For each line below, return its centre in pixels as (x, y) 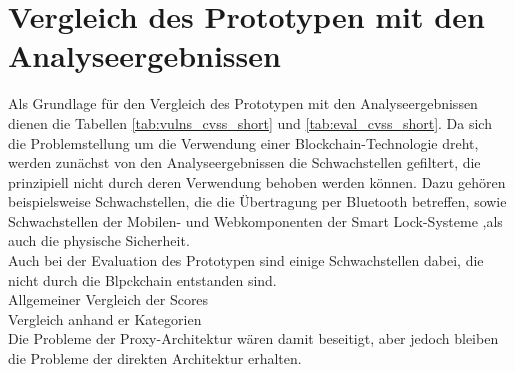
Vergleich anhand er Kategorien (105, 318)
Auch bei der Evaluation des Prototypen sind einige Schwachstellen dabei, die (246, 260)
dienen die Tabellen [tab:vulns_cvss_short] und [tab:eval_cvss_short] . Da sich (250, 122)
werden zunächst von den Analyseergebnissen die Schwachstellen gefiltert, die (244, 162)
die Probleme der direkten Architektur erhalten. (155, 358)
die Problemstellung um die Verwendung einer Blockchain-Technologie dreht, (243, 142)
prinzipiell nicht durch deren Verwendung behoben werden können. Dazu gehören (257, 181)
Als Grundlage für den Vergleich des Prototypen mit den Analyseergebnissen (243, 103)
